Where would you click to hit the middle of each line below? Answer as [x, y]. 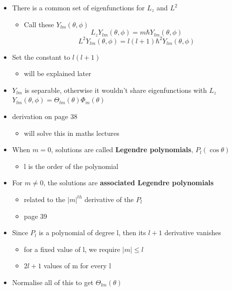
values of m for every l [77, 266]
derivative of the [109, 199]
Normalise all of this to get [53, 282]
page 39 [36, 216]
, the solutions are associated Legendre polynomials [128, 183]
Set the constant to [41, 57]
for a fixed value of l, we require [72, 249]
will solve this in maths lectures [72, 133]
